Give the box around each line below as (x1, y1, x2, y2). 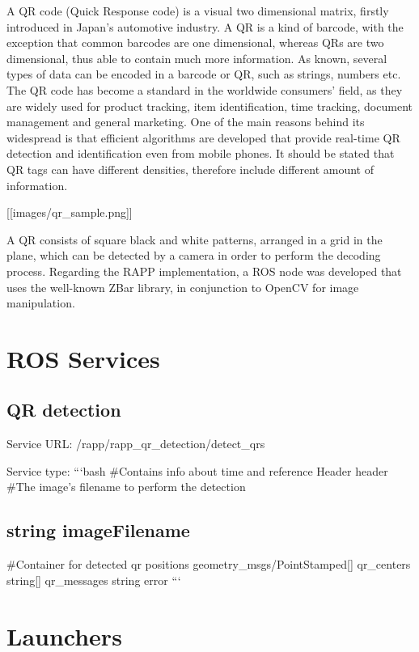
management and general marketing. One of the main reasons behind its (6, 113, 365, 130)
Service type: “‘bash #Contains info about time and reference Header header (6, 462, 388, 479)
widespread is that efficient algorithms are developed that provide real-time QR (6, 129, 400, 146)
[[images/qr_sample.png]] (6, 204, 133, 221)
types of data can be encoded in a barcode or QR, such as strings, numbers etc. (6, 66, 401, 83)
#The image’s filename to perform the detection (6, 478, 246, 495)
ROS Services (6, 341, 160, 375)
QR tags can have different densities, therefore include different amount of (6, 160, 375, 177)
